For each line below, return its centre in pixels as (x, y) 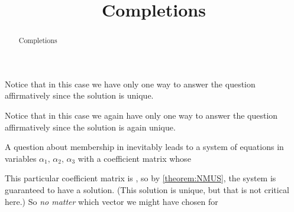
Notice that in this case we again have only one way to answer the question (141, 115)
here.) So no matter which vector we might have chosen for (112, 201)
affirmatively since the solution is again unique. (90, 127)
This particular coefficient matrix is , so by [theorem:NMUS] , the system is (140, 178)
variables (21, 158)
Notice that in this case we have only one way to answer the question (130, 84)
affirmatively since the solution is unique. (79, 95)
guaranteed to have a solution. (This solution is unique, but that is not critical (147, 189)
